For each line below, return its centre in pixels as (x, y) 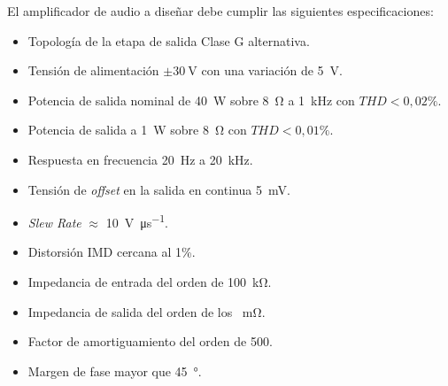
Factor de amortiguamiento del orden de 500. (150, 341)
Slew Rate (54, 222)
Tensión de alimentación (93, 70)
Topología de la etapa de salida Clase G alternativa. (169, 40)
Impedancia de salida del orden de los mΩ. (147, 311)
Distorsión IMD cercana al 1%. (112, 252)
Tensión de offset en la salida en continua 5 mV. (159, 189)
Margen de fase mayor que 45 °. (115, 371)
